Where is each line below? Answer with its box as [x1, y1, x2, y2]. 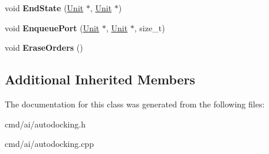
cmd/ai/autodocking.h [5, 117, 86, 130]
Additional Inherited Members [5, 70, 195, 89]
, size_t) [134, 21, 165, 34]
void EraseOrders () [5, 41, 83, 54]
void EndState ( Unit [5, 2, 84, 14]
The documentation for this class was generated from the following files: [5, 97, 265, 110]
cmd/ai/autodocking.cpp [5, 137, 94, 150]
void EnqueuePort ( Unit [5, 21, 100, 34]
